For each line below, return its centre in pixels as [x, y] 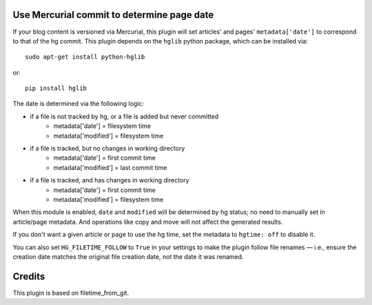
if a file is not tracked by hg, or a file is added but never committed [124, 116]
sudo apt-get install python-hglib [85, 57]
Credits [29, 276]
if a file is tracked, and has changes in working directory [110, 180]
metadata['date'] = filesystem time [102, 126]
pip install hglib [56, 88]
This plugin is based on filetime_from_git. [71, 293]
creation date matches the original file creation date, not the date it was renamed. [128, 256]
